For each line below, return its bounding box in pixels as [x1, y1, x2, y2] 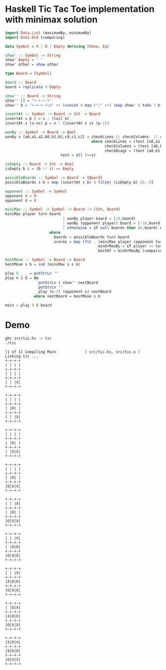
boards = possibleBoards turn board [53, 234, 129, 240]
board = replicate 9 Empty [5, 84, 61, 90]
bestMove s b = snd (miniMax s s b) [5, 262, 81, 267]
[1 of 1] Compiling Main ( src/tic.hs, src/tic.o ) [5, 349, 140, 355]
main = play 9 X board [5, 303, 52, 308]
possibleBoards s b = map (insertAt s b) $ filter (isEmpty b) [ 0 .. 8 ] [5, 180, 154, 185]
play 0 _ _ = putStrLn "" [5, 271, 58, 276]
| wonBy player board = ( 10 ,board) [62, 216, 136, 221]
